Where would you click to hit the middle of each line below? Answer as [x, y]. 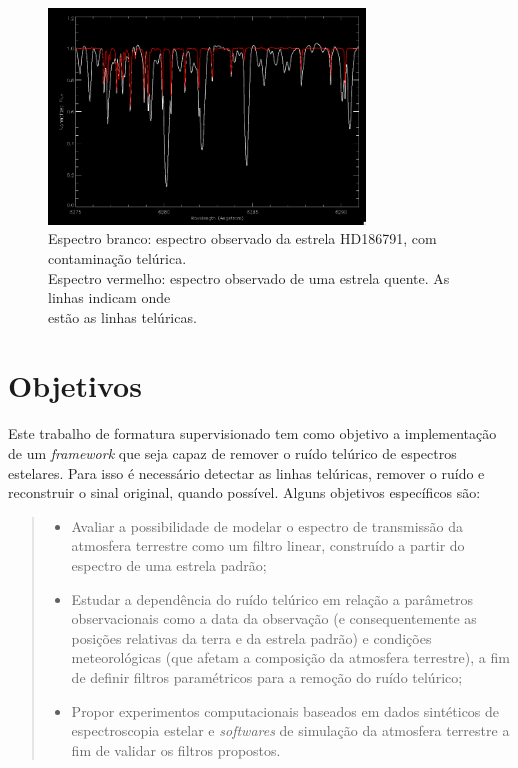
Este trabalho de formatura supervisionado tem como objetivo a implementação [252, 433]
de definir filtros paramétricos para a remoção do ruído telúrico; [267, 676]
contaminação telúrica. [117, 257]
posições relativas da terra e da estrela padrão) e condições [251, 637]
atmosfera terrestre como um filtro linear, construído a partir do [268, 545]
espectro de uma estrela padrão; [169, 564]
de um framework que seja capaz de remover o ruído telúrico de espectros [232, 453]
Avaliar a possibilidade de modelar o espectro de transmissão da [267, 525]
